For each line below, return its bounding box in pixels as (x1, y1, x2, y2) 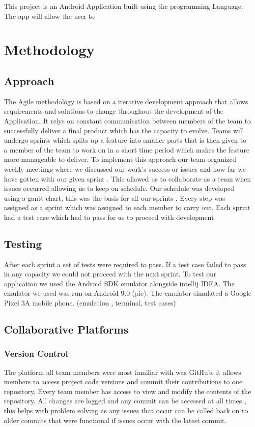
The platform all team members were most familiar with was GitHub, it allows (4, 366, 241, 377)
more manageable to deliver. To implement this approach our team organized (4, 154, 236, 164)
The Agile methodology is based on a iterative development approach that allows (4, 96, 248, 106)
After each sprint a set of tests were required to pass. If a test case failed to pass (4, 259, 246, 269)
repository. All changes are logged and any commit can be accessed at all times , (4, 396, 246, 406)
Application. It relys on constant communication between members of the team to (4, 115, 251, 125)
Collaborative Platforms (4, 322, 129, 337)
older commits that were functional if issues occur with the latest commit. (4, 415, 227, 425)
